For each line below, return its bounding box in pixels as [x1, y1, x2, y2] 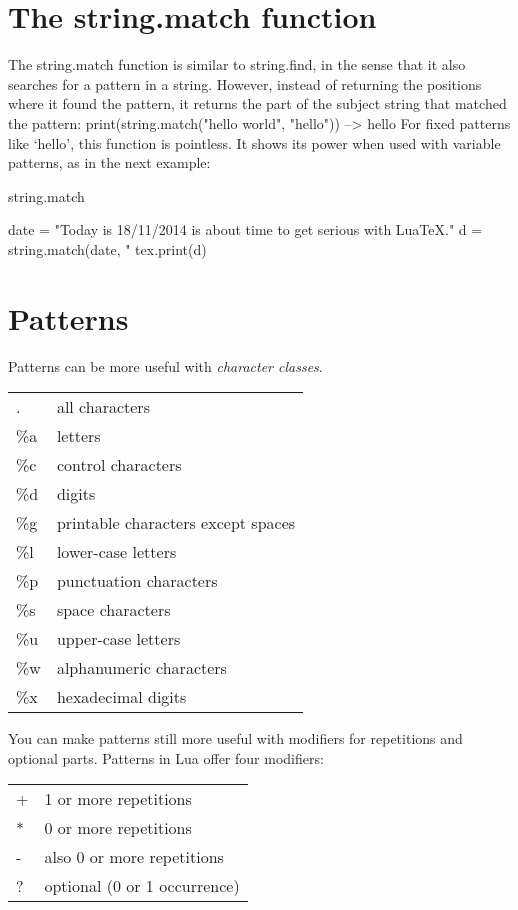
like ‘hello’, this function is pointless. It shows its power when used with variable [8, 132, 501, 153]
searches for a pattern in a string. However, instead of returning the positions [8, 73, 482, 94]
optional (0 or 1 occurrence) [44, 874, 240, 898]
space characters [56, 598, 171, 622]
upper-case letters [56, 627, 181, 651]
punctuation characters [56, 569, 218, 593]
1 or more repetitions [44, 787, 192, 811]
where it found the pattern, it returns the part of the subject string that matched [8, 93, 507, 114]
